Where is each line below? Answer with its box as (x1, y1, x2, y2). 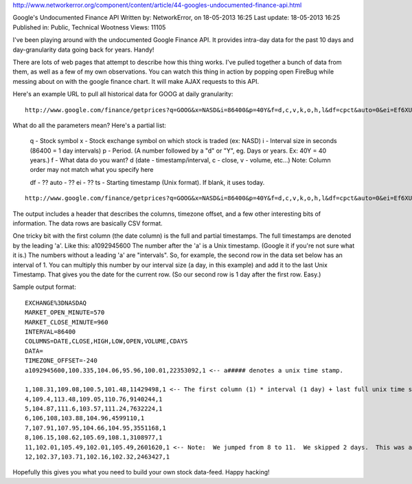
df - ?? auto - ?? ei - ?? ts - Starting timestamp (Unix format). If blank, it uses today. (30, 178, 265, 186)
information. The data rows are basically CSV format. (12, 219, 163, 228)
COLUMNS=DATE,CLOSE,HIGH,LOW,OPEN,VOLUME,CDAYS (25, 338, 188, 345)
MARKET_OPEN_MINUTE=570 (25, 309, 105, 316)
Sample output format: (12, 283, 77, 291)
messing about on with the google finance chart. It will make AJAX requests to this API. (12, 77, 260, 85)
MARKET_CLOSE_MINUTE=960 (25, 318, 108, 326)
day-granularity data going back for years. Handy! (12, 45, 154, 54)
